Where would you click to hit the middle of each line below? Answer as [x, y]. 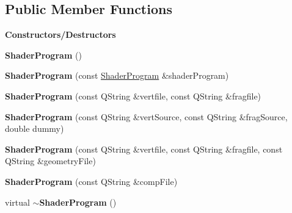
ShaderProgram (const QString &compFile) [91, 181]
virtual [17, 202]
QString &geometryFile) [50, 161]
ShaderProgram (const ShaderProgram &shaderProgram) [117, 75]
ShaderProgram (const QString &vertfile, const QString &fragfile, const [144, 149]
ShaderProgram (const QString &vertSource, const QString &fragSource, [146, 116]
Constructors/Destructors [60, 34]
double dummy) [35, 128]
